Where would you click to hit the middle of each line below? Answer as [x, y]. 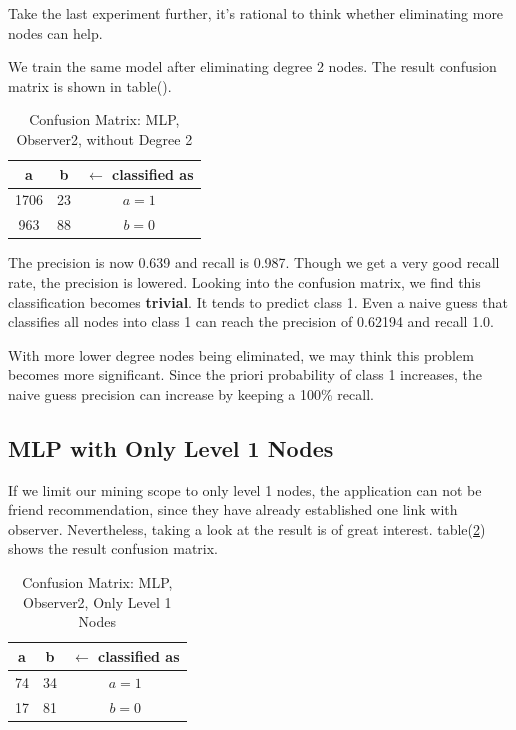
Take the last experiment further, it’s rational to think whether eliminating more [256, 13]
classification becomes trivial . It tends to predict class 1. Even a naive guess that [258, 301]
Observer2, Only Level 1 [97, 601]
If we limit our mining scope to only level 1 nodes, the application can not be [245, 489]
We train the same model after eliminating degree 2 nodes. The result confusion [252, 66]
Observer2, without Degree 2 [104, 138]
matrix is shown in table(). [90, 85]
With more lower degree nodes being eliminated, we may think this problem [241, 354]
